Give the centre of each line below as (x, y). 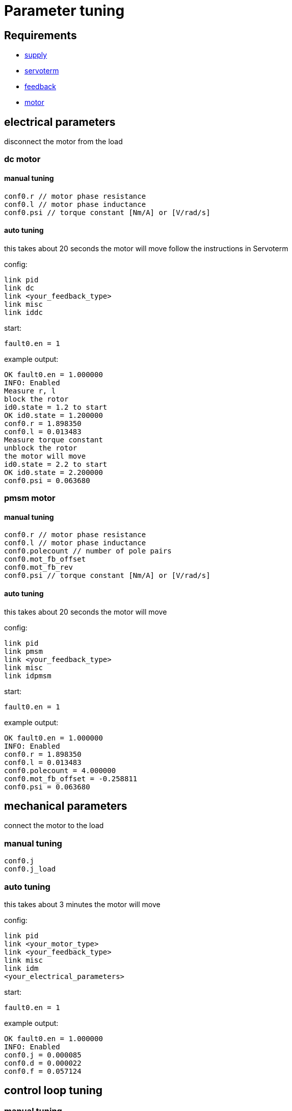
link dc (19, 288)
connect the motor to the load (54, 826)
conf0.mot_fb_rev (38, 567)
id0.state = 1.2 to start (56, 407)
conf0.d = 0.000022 (43, 1063)
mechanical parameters (66, 806)
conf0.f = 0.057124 (43, 1071)
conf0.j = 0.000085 (43, 1055)
